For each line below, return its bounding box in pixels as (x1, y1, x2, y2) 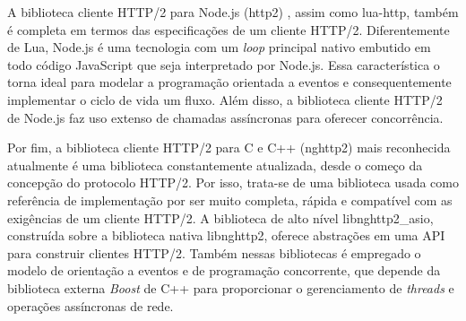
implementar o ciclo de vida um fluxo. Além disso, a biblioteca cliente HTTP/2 (7, 90, 443, 108)
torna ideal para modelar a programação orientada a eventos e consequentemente (7, 73, 452, 91)
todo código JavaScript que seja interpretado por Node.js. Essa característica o (7, 55, 440, 74)
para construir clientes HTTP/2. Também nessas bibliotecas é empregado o (7, 243, 421, 262)
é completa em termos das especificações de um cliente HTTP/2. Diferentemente (7, 20, 450, 39)
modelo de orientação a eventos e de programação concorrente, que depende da (7, 261, 441, 280)
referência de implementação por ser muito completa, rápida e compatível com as (7, 190, 453, 209)
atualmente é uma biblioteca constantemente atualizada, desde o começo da (7, 155, 423, 174)
